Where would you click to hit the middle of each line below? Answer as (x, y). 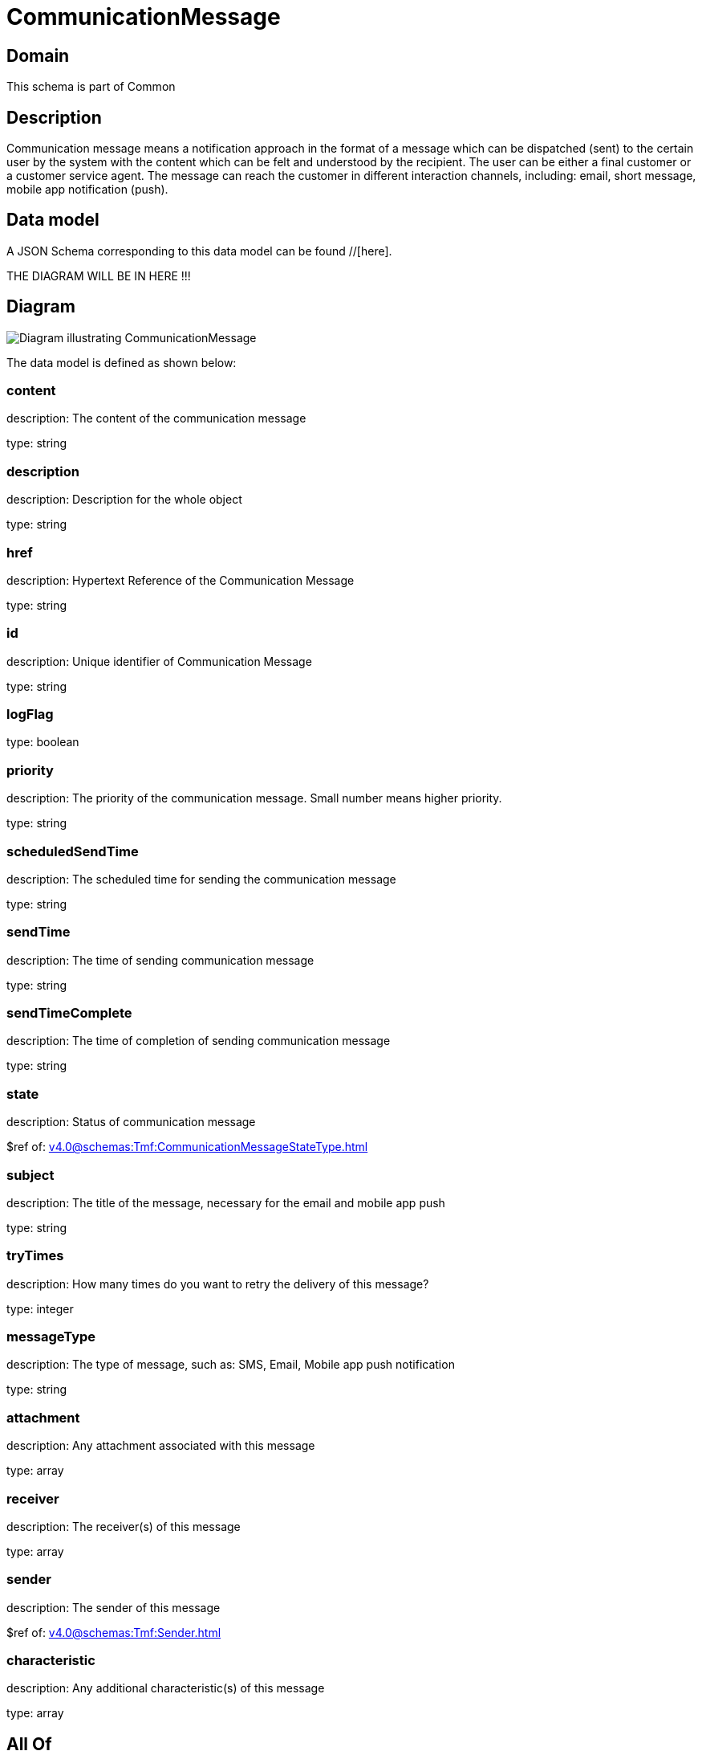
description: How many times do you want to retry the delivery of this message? (218, 1284)
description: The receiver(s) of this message (124, 1526)
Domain (38, 55)
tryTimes (35, 1256)
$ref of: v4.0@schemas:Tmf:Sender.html (114, 1632)
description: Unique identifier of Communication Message (159, 661)
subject (30, 1175)
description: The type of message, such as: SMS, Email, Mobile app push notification (231, 1365)
